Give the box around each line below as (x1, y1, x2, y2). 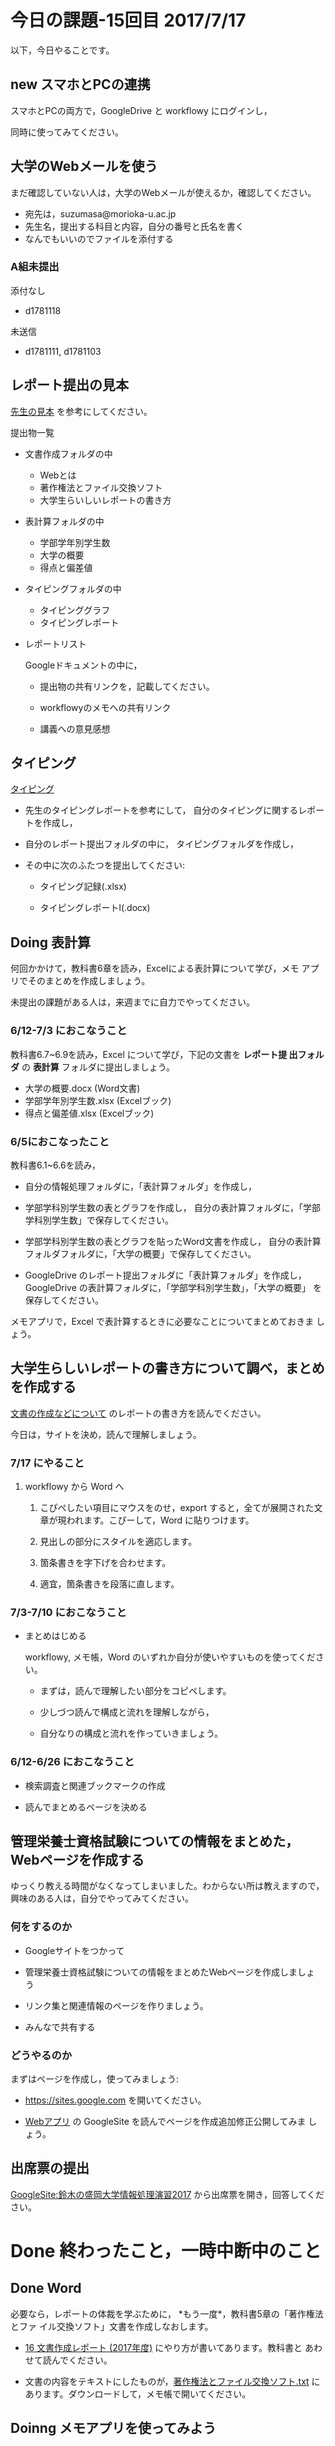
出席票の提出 (10, 2160, 90, 2177)
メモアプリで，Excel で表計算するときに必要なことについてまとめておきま (10, 1315, 315, 1327)
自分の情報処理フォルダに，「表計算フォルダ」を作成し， (24, 1180, 258, 1192)
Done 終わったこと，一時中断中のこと (10, 2240, 322, 2262)
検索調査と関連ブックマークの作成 (24, 1779, 166, 1791)
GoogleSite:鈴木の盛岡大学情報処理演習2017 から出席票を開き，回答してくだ (10, 2188, 325, 2200)
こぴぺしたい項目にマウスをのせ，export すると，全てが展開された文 (39, 1502, 323, 1513)
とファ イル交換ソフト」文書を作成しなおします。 (10, 2320, 214, 2332)
